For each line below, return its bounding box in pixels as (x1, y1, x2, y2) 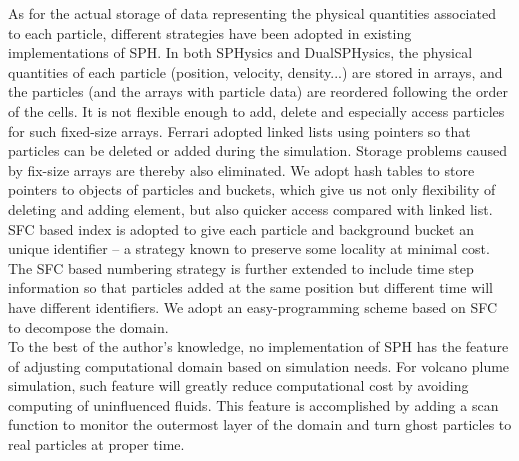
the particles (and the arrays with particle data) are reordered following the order (8, 81, 508, 102)
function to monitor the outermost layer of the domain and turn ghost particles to (8, 414, 512, 435)
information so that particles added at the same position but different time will (8, 277, 493, 298)
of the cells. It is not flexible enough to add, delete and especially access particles (8, 100, 505, 121)
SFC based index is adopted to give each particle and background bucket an (8, 218, 474, 239)
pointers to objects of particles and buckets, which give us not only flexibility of (8, 179, 496, 200)
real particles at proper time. (8, 434, 185, 455)
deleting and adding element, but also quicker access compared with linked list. (8, 198, 493, 219)
